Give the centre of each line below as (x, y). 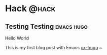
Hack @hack (30, 9)
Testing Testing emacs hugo (46, 27)
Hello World (17, 38)
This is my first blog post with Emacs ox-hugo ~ (54, 47)
